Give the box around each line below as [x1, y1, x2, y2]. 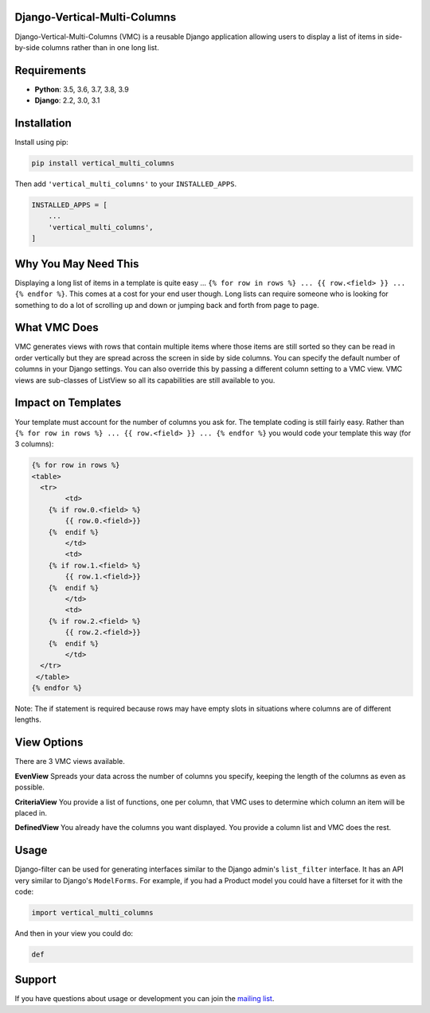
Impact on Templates [14, 396, 122, 410]
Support [14, 973, 57, 987]
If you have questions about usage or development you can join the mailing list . [14, 994, 275, 1003]
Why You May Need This [14, 257, 139, 271]
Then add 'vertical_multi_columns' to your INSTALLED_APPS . [14, 179, 237, 189]
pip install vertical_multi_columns [31, 159, 175, 168]
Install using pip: [14, 138, 69, 147]
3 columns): [14, 439, 54, 449]
